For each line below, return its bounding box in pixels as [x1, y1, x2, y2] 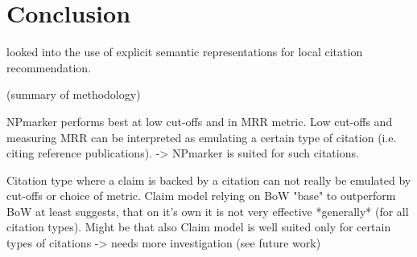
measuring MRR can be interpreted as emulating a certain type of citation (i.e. [6, 128, 397, 145]
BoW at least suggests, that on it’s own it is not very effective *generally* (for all [6, 202, 409, 219]
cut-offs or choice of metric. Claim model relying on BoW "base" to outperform [6, 187, 396, 204]
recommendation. [6, 59, 92, 75]
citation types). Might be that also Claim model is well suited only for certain [6, 218, 391, 235]
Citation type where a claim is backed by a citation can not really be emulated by [6, 171, 411, 188]
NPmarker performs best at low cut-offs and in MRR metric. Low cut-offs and [6, 112, 393, 129]
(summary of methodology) [6, 86, 141, 103]
